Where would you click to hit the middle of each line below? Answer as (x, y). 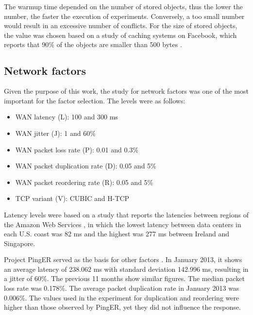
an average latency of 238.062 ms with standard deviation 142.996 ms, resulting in (126, 269)
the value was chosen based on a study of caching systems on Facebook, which (120, 35)
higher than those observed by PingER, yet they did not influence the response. (122, 307)
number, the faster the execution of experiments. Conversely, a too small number (124, 16)
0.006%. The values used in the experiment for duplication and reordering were (122, 297)
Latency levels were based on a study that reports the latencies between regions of (126, 214)
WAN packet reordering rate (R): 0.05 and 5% (84, 182)
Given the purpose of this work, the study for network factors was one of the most (126, 91)
